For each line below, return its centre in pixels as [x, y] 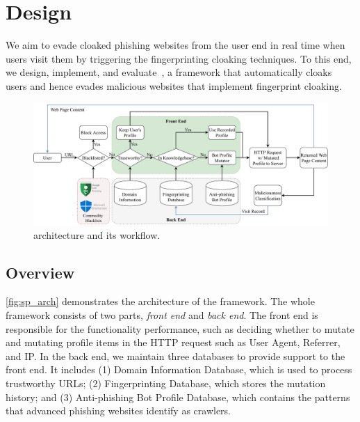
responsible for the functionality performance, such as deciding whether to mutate [180, 328]
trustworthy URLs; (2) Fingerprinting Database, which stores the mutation [166, 383]
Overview [40, 272]
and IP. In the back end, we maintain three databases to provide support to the [175, 355]
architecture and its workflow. [97, 234]
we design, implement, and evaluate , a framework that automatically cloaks [169, 72]
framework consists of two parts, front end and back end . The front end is [162, 315]
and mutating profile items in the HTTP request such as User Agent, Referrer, [173, 342]
